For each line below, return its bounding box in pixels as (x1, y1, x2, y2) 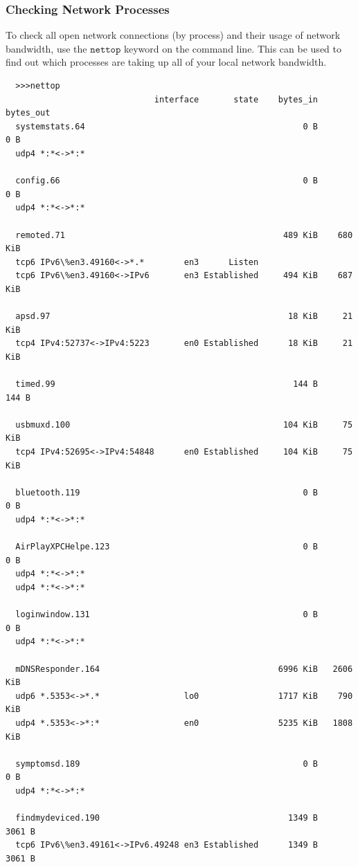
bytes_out (6, 108, 51, 118)
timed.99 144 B (15, 379, 319, 390)
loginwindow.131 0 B (15, 610, 319, 620)
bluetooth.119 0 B (15, 487, 319, 498)
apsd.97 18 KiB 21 (15, 311, 353, 322)
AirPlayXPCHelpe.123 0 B (15, 542, 319, 552)
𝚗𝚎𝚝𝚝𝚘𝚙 (90, 44, 121, 55)
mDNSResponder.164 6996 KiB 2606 (15, 664, 353, 674)
